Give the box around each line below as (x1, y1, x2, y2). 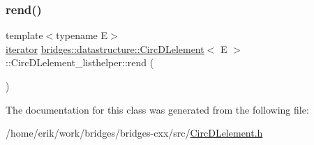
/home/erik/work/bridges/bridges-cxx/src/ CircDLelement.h (6, 125, 263, 140)
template (6, 28, 43, 43)
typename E (56, 28, 108, 43)
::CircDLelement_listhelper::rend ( (6, 55, 154, 70)
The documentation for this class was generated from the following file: (6, 102, 309, 116)
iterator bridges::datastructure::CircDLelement (6, 41, 204, 56)
